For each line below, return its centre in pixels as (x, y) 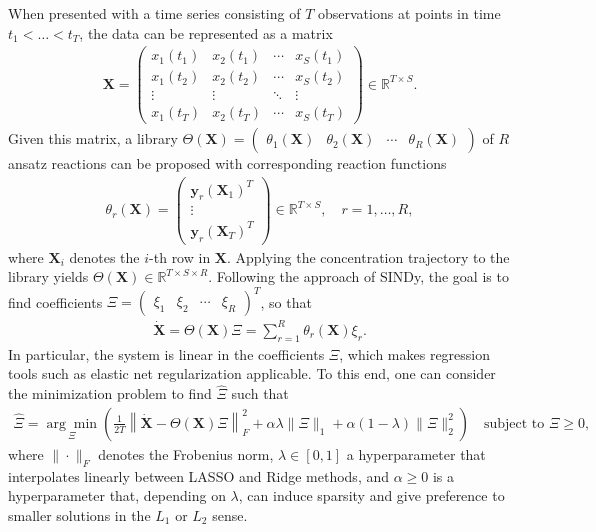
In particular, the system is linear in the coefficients (166, 353)
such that (260, 393)
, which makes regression (415, 353)
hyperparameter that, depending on (117, 495)
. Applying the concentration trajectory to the (368, 256)
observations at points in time (409, 13)
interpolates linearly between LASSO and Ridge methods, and (198, 475)
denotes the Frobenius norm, (186, 453)
